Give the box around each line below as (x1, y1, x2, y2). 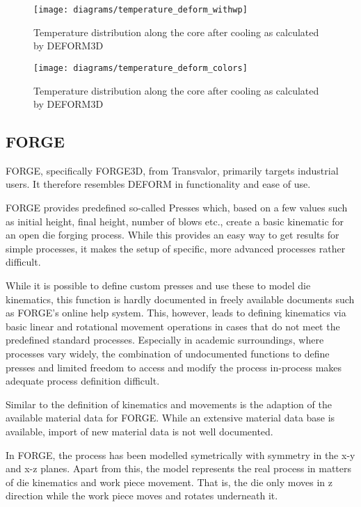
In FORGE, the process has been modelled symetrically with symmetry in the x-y (6, 447, 355, 462)
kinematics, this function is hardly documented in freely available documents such (6, 291, 355, 306)
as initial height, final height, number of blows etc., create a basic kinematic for (6, 214, 344, 228)
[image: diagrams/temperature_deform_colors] (33, 63, 248, 73)
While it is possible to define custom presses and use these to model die (6, 278, 311, 293)
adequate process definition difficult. (6, 373, 160, 388)
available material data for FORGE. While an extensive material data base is (6, 410, 335, 425)
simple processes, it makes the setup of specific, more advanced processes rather (6, 241, 346, 255)
